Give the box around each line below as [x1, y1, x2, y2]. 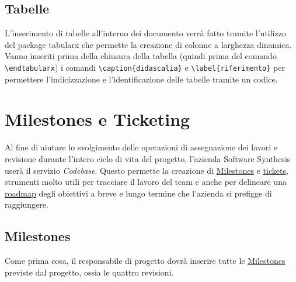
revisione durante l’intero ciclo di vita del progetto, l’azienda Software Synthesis [5, 152, 291, 164]
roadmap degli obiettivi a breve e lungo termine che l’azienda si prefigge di [5, 187, 272, 199]
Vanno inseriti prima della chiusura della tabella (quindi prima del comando [5, 50, 277, 62]
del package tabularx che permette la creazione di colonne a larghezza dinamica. [5, 38, 292, 50]
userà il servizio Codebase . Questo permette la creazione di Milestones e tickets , [5, 164, 288, 176]
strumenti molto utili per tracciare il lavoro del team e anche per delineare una [5, 176, 287, 188]
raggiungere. [5, 198, 48, 211]
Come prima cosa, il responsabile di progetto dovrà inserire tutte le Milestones [5, 255, 285, 267]
